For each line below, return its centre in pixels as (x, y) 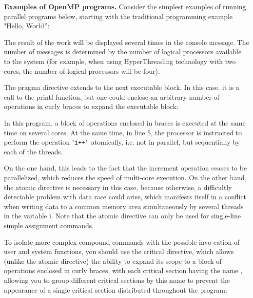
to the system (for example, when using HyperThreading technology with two (120, 61)
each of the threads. (33, 151)
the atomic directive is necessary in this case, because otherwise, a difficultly (118, 187)
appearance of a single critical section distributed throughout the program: (116, 289)
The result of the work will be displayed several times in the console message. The (126, 42)
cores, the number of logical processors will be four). (82, 71)
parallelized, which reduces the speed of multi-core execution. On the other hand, (125, 177)
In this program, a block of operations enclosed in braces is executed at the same (125, 122)
